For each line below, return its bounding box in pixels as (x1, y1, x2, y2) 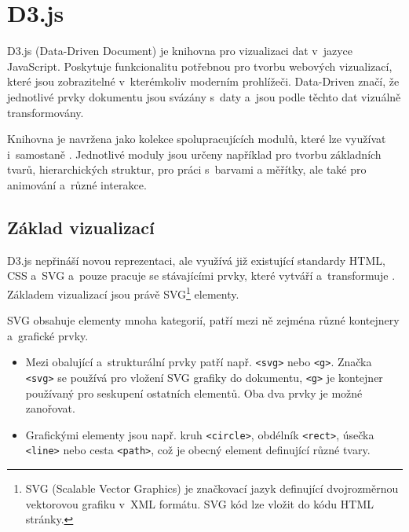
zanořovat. (25, 400, 75, 416)
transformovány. (7, 104, 84, 120)
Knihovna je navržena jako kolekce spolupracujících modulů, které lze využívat (7, 130, 386, 147)
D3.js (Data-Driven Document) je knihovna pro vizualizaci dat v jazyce (7, 42, 353, 59)
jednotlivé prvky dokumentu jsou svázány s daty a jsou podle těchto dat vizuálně (7, 88, 401, 105)
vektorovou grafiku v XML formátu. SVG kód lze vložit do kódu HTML (25, 495, 374, 512)
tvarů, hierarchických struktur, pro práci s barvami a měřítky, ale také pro (7, 161, 367, 178)
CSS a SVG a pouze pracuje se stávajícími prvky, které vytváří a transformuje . (7, 267, 396, 284)
